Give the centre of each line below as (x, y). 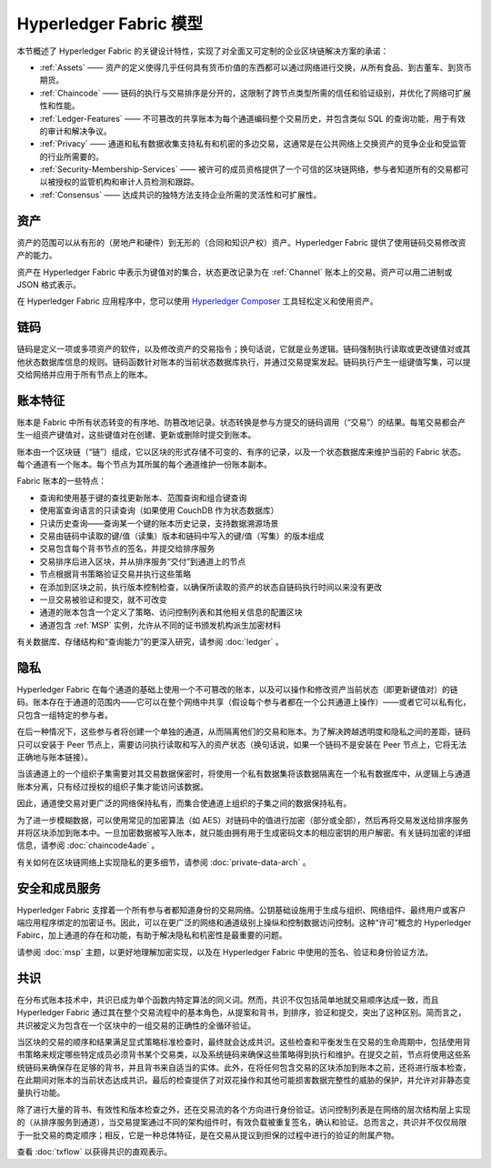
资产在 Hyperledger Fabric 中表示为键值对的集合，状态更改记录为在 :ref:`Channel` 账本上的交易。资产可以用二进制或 (235, 272)
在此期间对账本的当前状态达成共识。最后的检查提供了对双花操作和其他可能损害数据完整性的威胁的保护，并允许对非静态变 (244, 1080)
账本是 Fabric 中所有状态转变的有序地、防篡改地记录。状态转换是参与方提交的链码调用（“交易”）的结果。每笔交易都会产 (241, 422)
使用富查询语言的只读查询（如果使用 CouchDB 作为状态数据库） (159, 510)
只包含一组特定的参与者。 (65, 715)
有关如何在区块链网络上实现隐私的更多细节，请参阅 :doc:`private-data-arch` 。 (164, 862)
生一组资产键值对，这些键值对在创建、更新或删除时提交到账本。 (136, 435)
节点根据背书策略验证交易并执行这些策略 (115, 574)
